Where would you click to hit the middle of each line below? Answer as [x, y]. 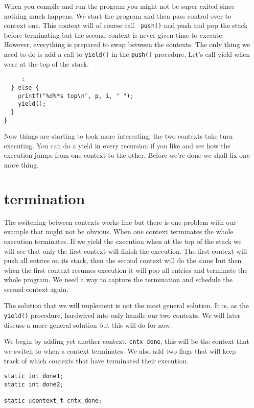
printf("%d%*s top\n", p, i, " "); [76, 96]
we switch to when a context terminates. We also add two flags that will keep [120, 350]
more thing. [21, 165]
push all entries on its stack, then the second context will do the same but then [123, 260]
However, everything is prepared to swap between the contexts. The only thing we [127, 44]
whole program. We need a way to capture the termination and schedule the [118, 279]
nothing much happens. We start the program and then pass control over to [118, 15]
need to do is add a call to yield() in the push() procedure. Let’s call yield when [127, 54]
